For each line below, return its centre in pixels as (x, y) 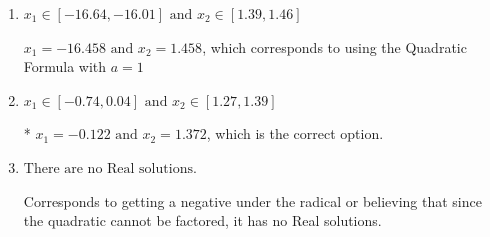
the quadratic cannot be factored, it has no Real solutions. (202, 220)
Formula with (65, 66)
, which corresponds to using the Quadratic (334, 46)
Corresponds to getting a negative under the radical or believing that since (252, 200)
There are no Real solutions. (110, 168)
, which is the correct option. (295, 133)
